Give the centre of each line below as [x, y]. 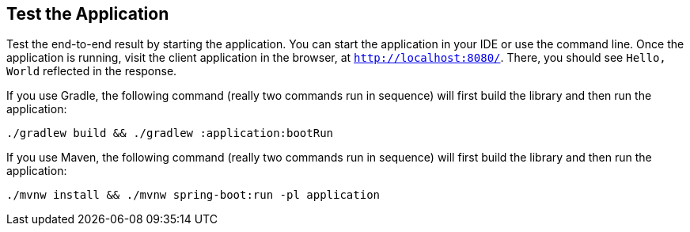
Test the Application [88, 14]
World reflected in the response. [92, 71]
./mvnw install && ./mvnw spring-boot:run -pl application [193, 195]
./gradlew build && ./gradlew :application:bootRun [170, 133]
